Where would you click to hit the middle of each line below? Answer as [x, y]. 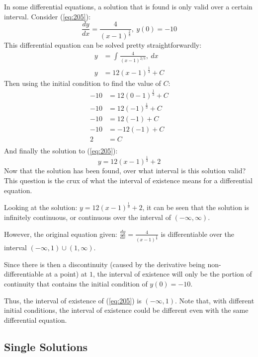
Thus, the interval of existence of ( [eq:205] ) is [73, 300]
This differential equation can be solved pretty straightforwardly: [103, 45]
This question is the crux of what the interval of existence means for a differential [128, 180]
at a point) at [67, 274]
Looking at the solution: [41, 207]
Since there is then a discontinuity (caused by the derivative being [105, 264]
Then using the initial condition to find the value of [83, 83]
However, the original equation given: [61, 234]
